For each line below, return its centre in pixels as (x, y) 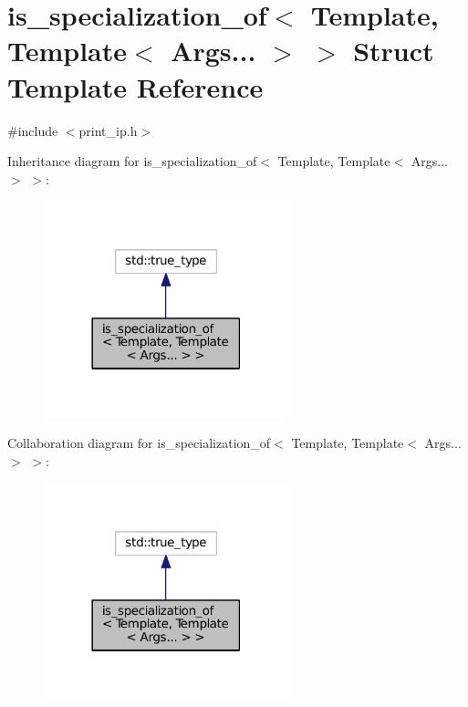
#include (33, 130)
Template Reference (135, 86)
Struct (394, 51)
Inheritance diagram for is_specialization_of (132, 161)
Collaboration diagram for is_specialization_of (139, 443)
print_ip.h (108, 130)
